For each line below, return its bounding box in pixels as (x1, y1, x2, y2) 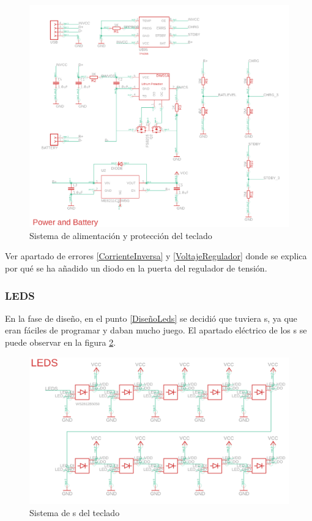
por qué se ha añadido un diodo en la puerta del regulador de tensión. (5, 262, 267, 275)
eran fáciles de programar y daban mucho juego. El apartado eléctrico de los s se (5, 324, 307, 337)
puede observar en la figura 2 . (5, 336, 116, 349)
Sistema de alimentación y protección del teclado (29, 229, 212, 241)
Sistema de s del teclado (29, 506, 120, 519)
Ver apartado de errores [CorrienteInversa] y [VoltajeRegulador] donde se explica (5, 249, 307, 262)
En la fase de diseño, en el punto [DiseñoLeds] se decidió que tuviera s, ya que (5, 311, 297, 324)
